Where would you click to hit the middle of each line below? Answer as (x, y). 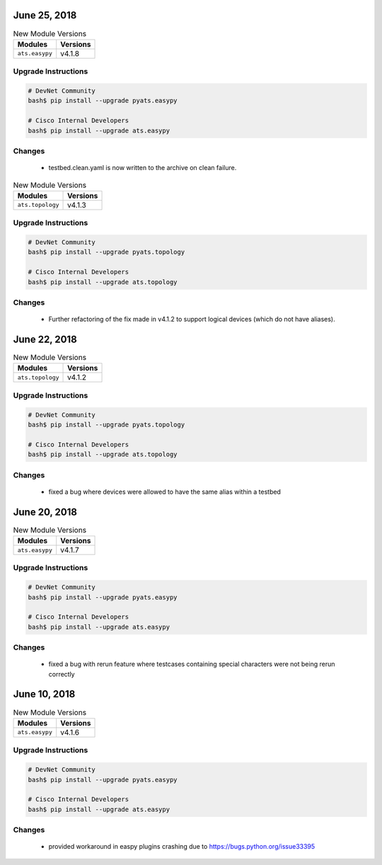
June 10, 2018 (44, 694)
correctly (62, 674)
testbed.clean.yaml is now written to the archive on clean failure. (143, 168)
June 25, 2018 (45, 15)
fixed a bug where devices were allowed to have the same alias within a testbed (164, 492)
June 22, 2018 (45, 339)
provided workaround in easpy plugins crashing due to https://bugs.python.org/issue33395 (182, 847)
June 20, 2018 (45, 512)
